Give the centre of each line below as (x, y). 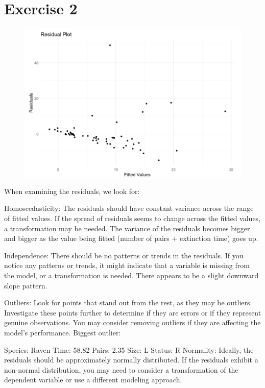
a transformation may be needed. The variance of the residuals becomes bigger (127, 228)
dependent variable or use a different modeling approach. (93, 380)
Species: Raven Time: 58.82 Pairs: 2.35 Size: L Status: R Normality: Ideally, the (129, 349)
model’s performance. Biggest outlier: (63, 332)
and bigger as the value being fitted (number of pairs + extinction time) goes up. (131, 238)
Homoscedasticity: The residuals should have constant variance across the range (129, 208)
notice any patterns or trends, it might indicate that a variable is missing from (127, 265)
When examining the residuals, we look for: (72, 191)
